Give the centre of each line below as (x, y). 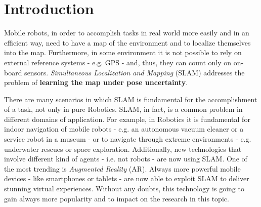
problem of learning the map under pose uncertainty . (96, 82)
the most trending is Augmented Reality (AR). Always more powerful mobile (122, 168)
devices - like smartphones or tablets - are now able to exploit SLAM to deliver (127, 178)
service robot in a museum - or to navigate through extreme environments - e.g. (128, 139)
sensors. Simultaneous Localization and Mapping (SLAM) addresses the (135, 72)
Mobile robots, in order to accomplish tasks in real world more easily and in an (127, 33)
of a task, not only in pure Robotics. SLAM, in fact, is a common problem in (123, 109)
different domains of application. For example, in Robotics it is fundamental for (127, 119)
